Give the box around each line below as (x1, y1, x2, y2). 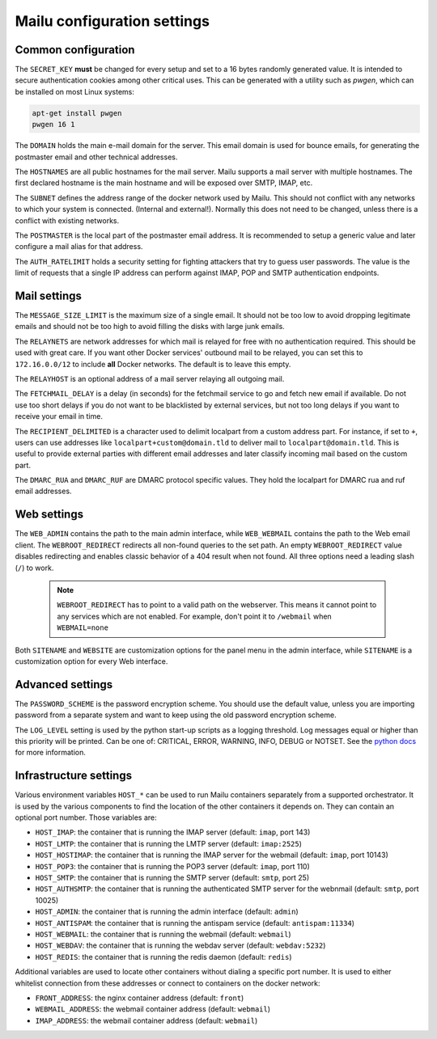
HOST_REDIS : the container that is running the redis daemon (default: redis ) (35, 952, 292, 961)
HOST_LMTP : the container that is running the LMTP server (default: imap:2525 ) (35, 838, 303, 848)
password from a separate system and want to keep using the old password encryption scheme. (15, 710, 337, 720)
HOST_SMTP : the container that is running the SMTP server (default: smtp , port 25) (35, 873, 310, 883)
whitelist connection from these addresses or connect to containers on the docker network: (15, 978, 320, 988)
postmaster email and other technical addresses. (15, 152, 178, 162)
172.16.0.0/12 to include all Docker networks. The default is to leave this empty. (15, 359, 291, 369)
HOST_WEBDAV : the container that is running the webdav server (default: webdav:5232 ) (35, 940, 326, 950)
